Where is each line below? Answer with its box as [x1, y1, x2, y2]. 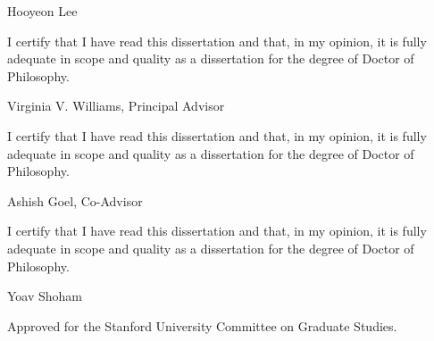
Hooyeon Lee [7, 2, 78, 20]
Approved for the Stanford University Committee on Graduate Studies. [7, 316, 397, 335]
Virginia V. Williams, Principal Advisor [7, 96, 225, 115]
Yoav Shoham [7, 287, 83, 305]
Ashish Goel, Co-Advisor [7, 191, 143, 210]
